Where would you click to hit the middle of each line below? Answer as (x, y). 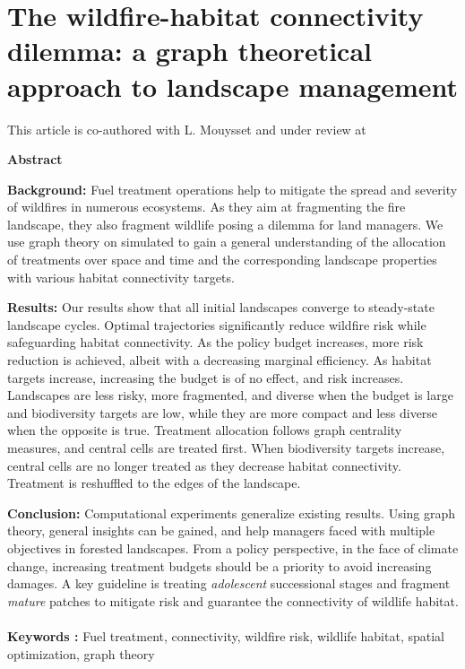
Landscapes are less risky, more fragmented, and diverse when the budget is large (230, 395)
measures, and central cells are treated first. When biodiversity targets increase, (226, 447)
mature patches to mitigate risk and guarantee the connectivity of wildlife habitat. (233, 600)
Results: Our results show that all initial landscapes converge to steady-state (221, 307)
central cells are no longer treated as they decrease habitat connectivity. (204, 465)
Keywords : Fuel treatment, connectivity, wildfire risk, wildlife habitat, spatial (226, 635)
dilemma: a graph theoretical (190, 51)
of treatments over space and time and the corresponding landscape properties (222, 260)
